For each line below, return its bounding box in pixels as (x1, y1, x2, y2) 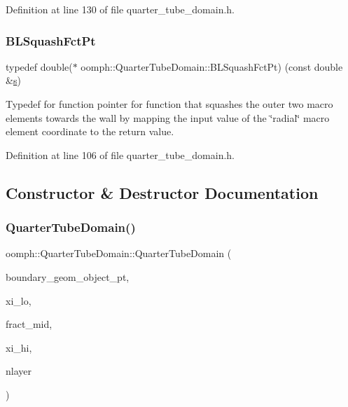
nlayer (6, 364, 32, 378)
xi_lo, (6, 293, 32, 308)
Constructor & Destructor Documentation (6, 181, 319, 203)
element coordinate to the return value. (6, 124, 174, 139)
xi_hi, (6, 340, 32, 354)
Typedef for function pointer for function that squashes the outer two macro (6, 97, 333, 111)
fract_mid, (6, 317, 53, 331)
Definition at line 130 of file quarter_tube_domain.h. (6, 2, 235, 16)
